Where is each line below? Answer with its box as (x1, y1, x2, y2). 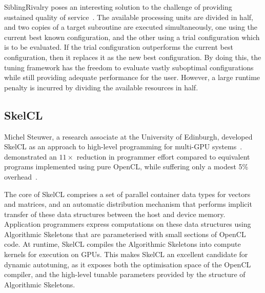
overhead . (4, 171, 38, 182)
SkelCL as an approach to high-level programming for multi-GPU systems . (4, 141, 242, 152)
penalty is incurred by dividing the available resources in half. (4, 82, 198, 92)
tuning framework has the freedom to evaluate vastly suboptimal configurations (4, 62, 254, 72)
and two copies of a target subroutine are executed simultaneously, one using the (4, 22, 257, 32)
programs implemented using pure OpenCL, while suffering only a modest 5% (4, 161, 249, 172)
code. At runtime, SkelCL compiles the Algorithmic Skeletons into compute (4, 239, 241, 249)
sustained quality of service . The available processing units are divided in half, (4, 11, 253, 22)
